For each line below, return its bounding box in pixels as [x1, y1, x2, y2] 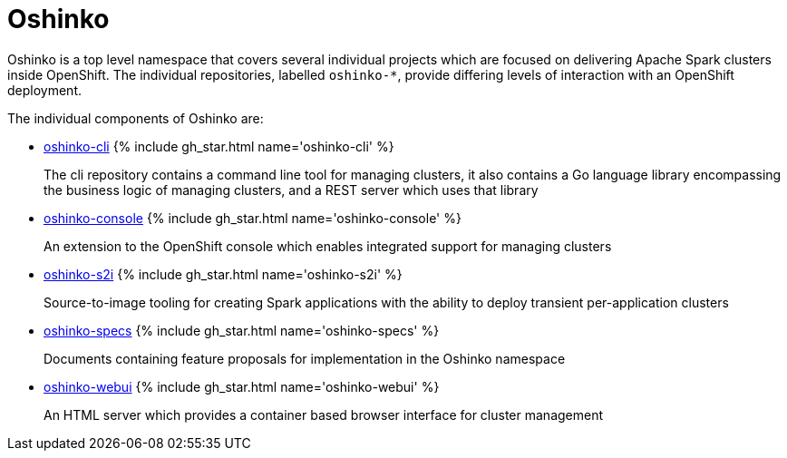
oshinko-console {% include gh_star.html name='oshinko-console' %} [44, 210, 462, 226]
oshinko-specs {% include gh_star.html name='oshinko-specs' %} [44, 322, 440, 338]
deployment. [7, 82, 82, 98]
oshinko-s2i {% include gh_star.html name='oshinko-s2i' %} [44, 266, 403, 282]
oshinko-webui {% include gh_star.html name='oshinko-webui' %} [44, 378, 440, 395]
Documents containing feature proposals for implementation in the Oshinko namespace [44, 350, 566, 366]
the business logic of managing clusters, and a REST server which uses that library [44, 181, 539, 198]
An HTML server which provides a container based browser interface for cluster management [44, 406, 604, 423]
